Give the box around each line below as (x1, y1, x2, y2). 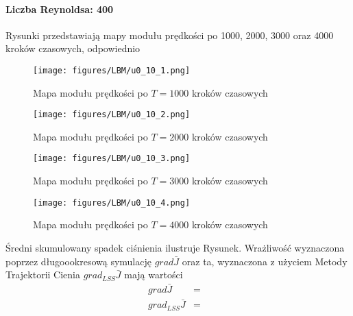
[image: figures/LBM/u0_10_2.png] (33, 110, 191, 120)
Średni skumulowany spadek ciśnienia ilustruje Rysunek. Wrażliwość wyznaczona (5, 240, 345, 254)
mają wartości (124, 267, 183, 282)
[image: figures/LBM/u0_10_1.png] (33, 65, 191, 75)
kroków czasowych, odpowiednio (5, 41, 141, 56)
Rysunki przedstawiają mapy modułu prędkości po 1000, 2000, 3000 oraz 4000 (5, 27, 334, 42)
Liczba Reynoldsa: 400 (5, 1, 114, 16)
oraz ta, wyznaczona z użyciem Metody (182, 254, 348, 268)
